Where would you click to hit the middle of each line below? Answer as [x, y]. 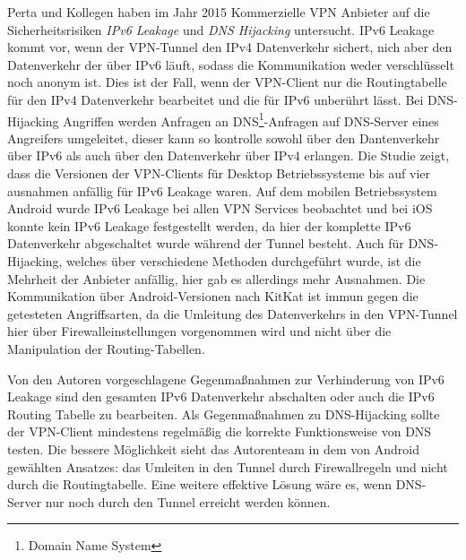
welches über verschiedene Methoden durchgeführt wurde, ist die [244, 260]
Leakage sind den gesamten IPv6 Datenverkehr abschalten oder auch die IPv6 [221, 396]
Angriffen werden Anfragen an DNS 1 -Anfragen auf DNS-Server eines [251, 119]
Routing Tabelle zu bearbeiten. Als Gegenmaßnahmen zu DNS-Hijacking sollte [224, 414]
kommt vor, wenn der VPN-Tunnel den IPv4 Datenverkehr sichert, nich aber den [230, 47]
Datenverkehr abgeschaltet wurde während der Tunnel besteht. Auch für [206, 243]
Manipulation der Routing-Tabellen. [106, 348]
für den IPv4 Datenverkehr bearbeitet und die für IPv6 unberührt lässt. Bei [216, 99]
